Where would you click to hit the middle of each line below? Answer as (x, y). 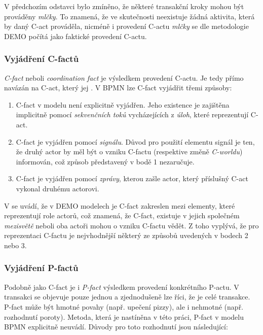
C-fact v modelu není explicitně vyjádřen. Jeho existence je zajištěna (123, 104)
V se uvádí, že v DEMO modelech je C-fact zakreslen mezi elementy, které (120, 205)
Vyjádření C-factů (42, 59)
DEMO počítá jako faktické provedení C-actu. (76, 36)
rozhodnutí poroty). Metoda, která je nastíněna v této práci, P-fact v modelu (124, 316)
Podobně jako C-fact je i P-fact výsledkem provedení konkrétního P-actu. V (122, 287)
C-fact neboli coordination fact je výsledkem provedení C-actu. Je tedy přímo (124, 77)
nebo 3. (15, 245)
